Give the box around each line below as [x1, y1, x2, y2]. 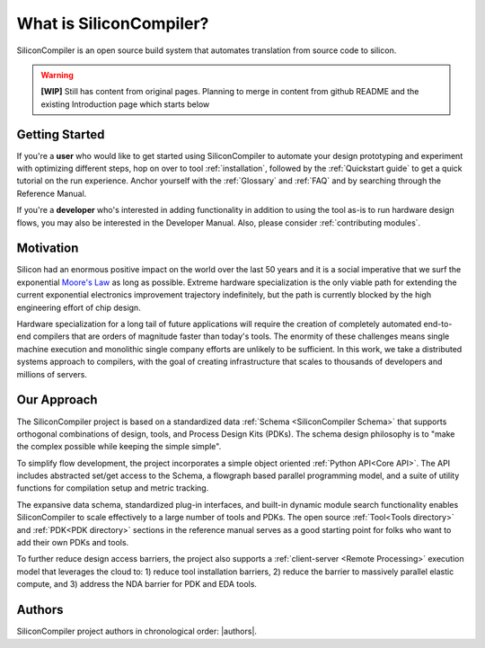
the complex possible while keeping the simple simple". [16, 441, 222, 452]
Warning [40, 69, 74, 80]
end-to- [423, 319, 453, 330]
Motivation [16, 241, 79, 256]
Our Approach [16, 392, 98, 408]
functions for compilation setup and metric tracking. [16, 483, 209, 493]
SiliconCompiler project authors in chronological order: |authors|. [16, 626, 258, 637]
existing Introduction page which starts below [40, 99, 210, 110]
